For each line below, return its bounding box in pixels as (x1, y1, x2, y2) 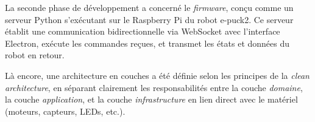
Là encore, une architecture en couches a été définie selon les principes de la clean (5, 69, 310, 81)
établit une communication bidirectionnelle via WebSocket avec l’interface (5, 25, 280, 38)
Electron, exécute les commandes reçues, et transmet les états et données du (5, 36, 290, 49)
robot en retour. (5, 49, 65, 61)
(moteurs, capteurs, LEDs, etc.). (5, 104, 126, 117)
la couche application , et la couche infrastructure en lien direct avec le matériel (5, 93, 298, 106)
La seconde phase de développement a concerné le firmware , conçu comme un (5, 1, 294, 13)
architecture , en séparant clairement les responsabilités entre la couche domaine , (5, 81, 303, 93)
